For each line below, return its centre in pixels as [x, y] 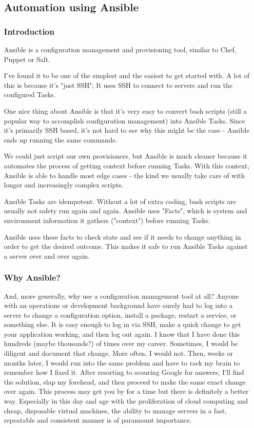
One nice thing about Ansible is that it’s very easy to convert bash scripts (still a [126, 111]
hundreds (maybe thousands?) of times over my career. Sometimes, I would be [121, 343]
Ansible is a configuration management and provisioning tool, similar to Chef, [120, 49]
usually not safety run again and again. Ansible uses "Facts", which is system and [126, 211]
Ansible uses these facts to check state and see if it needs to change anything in [123, 236]
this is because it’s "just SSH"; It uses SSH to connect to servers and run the [118, 85]
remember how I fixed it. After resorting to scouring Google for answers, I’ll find [124, 372]
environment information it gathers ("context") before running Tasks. [107, 220]
